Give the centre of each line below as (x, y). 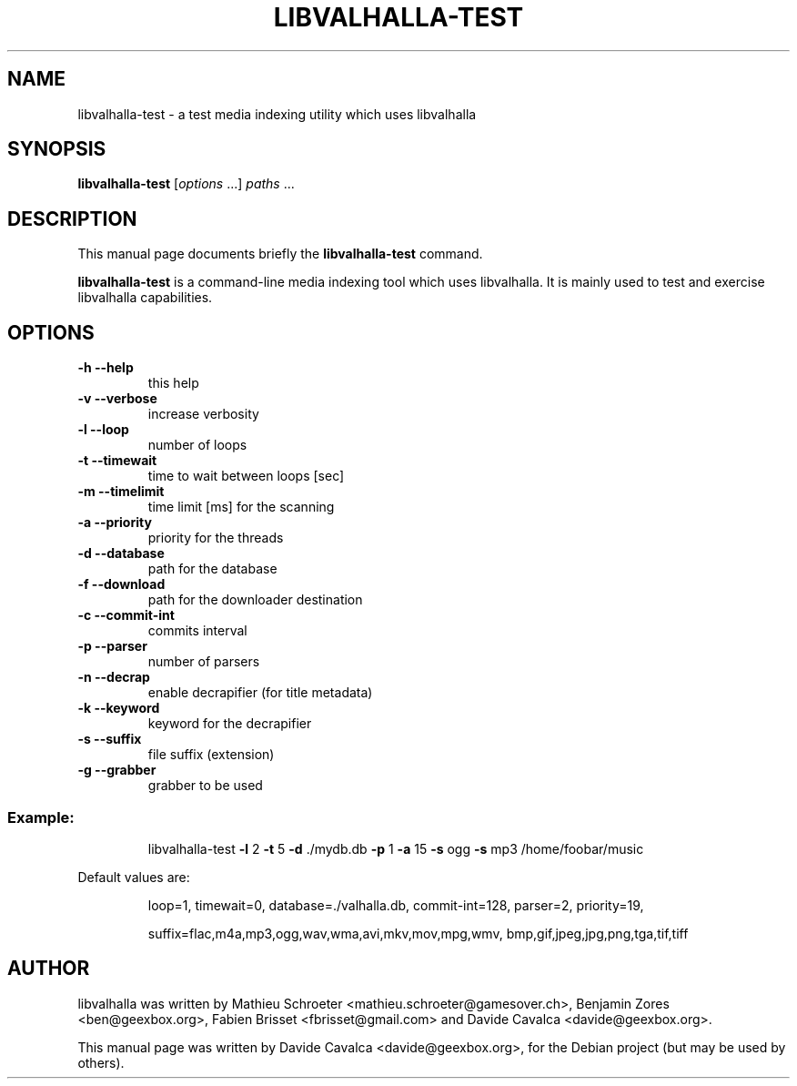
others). (101, 1062)
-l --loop (103, 430)
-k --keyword (119, 708)
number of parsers (204, 662)
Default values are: (134, 877)
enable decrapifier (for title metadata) (260, 693)
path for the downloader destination (255, 600)
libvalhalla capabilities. (145, 298)
